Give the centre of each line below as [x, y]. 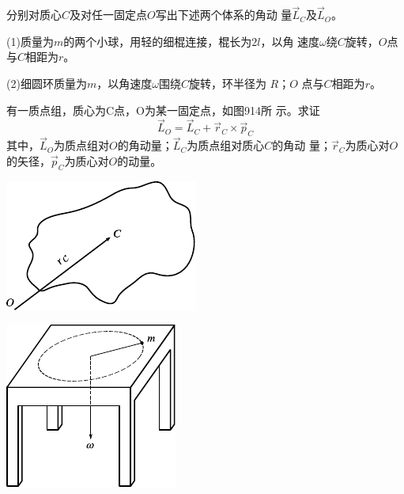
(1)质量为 [30, 41]
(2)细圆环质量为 [47, 83]
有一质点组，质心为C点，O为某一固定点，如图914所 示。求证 [163, 110]
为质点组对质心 [226, 145]
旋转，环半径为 [227, 83]
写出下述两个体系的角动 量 [224, 15]
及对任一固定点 [109, 15]
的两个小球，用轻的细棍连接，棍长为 [158, 41]
